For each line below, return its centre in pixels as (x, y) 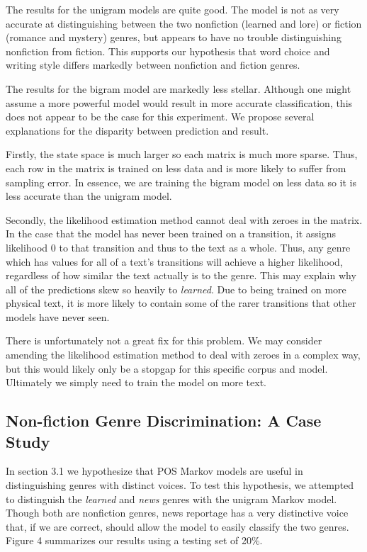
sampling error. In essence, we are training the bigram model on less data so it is (181, 182)
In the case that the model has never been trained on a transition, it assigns (171, 233)
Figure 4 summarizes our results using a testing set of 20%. (134, 540)
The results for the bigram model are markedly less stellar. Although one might (179, 88)
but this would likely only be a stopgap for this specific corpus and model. (167, 368)
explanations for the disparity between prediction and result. (137, 130)
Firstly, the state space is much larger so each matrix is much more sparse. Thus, (182, 154)
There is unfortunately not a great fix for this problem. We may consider (164, 340)
